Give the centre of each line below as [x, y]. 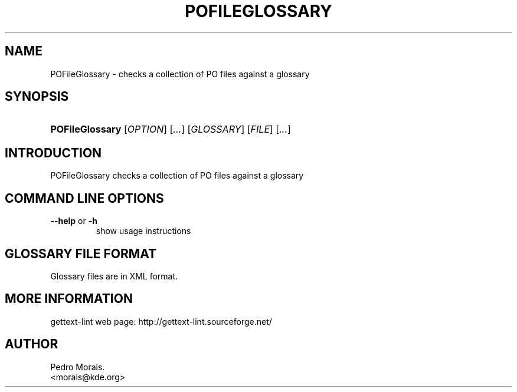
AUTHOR [32, 344]
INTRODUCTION [53, 153]
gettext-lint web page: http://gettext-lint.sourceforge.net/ [161, 321]
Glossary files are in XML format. [114, 276]
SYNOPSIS [37, 97]
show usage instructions [143, 231]
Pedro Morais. [78, 367]
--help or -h [74, 221]
